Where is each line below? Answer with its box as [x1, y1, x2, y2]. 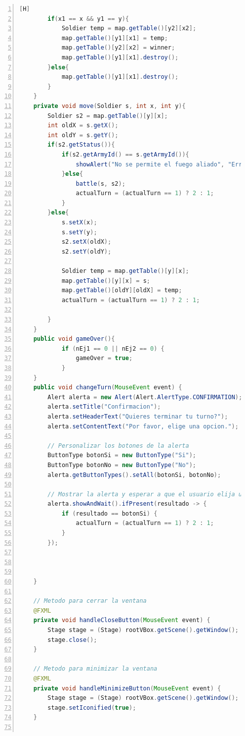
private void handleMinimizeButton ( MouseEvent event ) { [33, 684, 221, 692]
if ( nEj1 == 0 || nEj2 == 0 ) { [61, 345, 164, 352]
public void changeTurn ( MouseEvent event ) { [33, 384, 182, 391]
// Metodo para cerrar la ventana [33, 597, 147, 605]
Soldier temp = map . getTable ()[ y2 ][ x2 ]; [61, 25, 197, 32]
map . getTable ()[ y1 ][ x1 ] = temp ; [61, 34, 168, 42]
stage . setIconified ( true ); [47, 704, 136, 711]
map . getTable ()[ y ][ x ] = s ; [61, 277, 151, 284]
